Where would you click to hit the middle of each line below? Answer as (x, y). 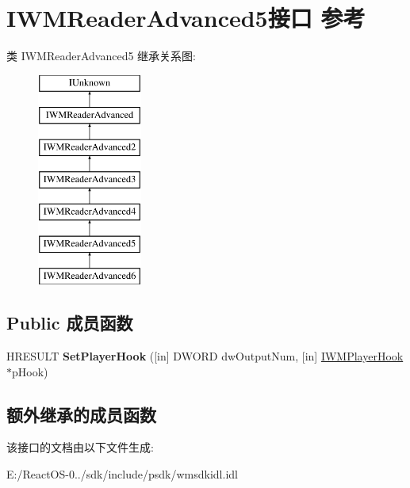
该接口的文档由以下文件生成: (80, 447)
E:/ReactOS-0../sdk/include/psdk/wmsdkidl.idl (122, 474)
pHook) (30, 371)
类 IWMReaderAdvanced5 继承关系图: (102, 56)
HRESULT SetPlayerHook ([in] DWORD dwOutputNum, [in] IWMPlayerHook (205, 356)
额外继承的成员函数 (81, 414)
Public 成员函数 (70, 323)
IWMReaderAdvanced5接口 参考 (186, 18)
